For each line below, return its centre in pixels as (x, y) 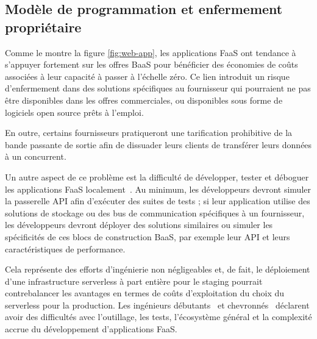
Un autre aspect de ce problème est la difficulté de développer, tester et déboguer (157, 177)
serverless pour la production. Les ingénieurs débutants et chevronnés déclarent (157, 305)
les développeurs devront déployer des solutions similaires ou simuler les (139, 225)
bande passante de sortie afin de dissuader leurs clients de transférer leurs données (158, 144)
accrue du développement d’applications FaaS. (91, 329)
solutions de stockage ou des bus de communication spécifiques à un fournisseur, (155, 212)
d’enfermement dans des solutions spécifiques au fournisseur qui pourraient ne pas (158, 88)
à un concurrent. (36, 156)
